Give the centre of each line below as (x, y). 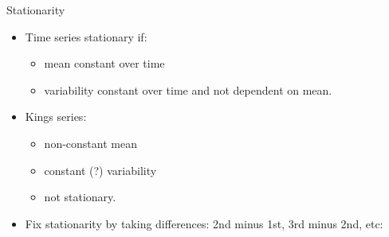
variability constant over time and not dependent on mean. (188, 89)
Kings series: (56, 117)
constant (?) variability (100, 170)
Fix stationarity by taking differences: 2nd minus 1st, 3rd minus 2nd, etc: (204, 223)
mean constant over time (104, 63)
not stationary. (80, 197)
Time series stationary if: (86, 36)
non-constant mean (90, 143)
